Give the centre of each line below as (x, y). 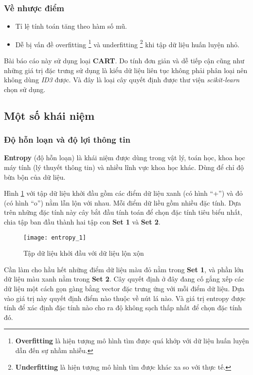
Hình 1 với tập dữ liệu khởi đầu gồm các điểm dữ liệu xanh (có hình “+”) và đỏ (123, 193)
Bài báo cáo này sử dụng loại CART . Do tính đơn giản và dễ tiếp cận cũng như (124, 61)
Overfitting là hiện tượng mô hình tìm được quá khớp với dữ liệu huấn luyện (132, 341)
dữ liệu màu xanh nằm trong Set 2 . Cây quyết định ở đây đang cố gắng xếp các (124, 279)
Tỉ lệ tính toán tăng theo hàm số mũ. (71, 26)
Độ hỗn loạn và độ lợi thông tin (67, 140)
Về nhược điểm (34, 8)
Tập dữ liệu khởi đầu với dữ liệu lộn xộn (84, 253)
